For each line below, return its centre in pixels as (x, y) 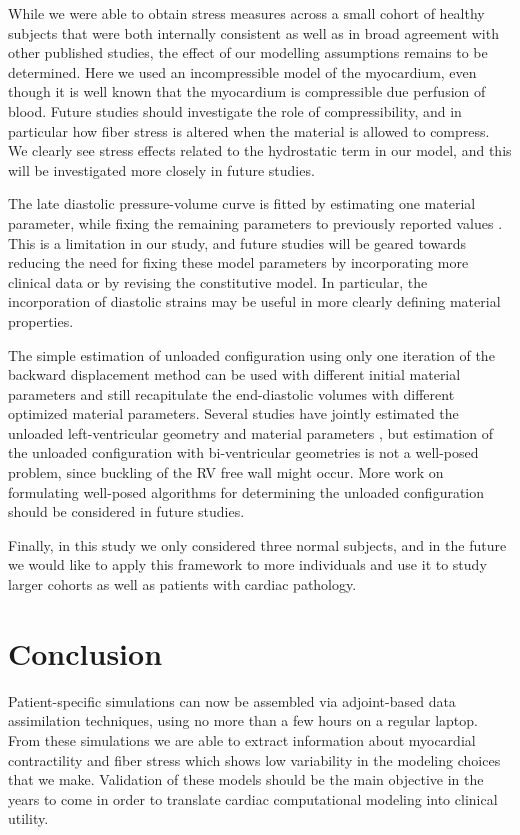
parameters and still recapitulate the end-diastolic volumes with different (231, 393)
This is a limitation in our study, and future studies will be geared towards (237, 242)
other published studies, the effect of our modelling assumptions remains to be (248, 52)
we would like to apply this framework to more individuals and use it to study (247, 564)
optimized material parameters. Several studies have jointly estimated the (233, 413)
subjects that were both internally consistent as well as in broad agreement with (253, 32)
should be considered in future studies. (126, 511)
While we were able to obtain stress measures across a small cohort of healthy (246, 13)
